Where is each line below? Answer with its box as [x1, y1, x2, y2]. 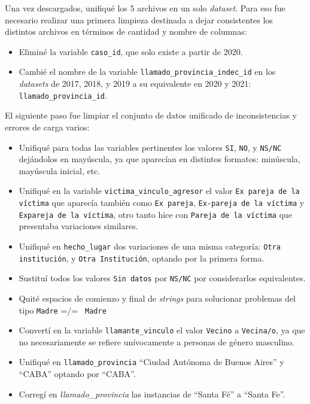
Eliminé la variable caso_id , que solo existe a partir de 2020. [19, 45, 243, 57]
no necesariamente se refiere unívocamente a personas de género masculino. [19, 335, 294, 348]
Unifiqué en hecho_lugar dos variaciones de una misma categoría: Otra [19, 239, 281, 252]
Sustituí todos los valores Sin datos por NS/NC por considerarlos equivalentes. [19, 272, 306, 284]
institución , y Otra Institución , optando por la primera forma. [19, 251, 265, 264]
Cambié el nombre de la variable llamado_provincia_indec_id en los [19, 65, 276, 78]
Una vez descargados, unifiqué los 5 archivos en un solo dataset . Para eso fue [5, 2, 285, 14]
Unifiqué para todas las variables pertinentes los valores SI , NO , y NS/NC [19, 141, 282, 153]
